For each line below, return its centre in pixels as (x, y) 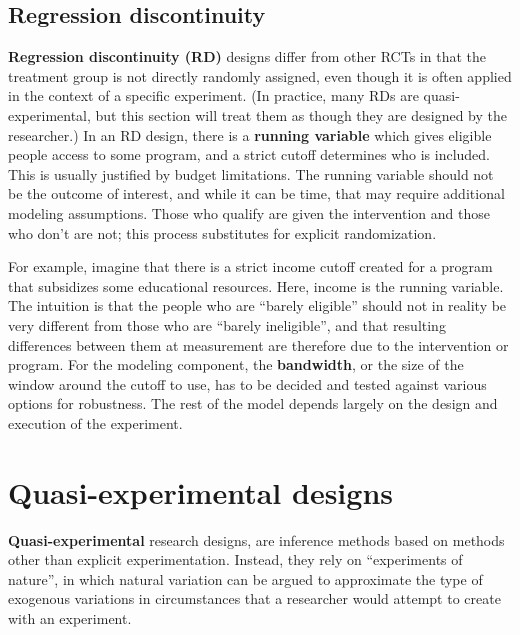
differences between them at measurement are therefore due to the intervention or (258, 344)
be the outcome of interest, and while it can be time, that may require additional (256, 193)
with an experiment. (70, 617)
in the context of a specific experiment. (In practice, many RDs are (213, 95)
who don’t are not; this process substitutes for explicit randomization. (222, 232)
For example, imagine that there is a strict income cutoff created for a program (250, 266)
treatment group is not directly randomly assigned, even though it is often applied (260, 75)
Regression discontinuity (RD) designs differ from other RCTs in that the (247, 56)
